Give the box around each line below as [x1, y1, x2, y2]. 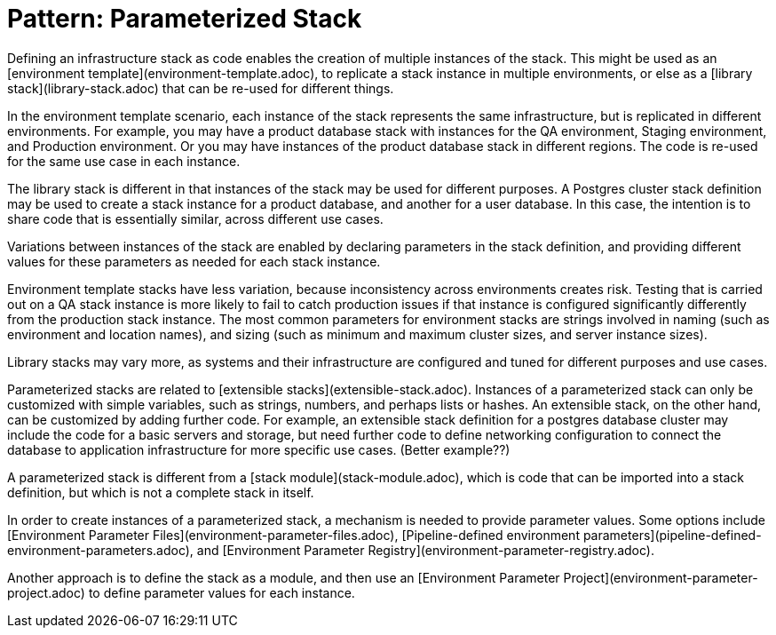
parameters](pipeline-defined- [582, 527, 762, 543]
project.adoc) [7, 584, 85, 600]
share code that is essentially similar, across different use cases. [7, 210, 384, 226]
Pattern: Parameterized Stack [7, 4, 362, 34]
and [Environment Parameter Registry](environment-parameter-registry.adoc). [196, 542, 654, 558]
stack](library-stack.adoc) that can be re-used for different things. [7, 80, 394, 96]
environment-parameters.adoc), [7, 542, 194, 558]
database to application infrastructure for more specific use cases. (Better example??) [7, 441, 511, 457]
